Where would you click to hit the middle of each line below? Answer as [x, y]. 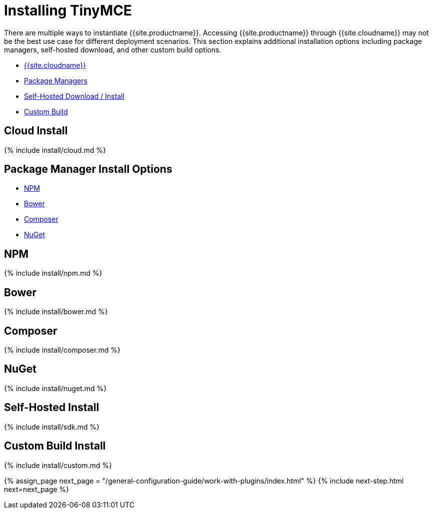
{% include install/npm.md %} [53, 273]
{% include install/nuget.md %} [55, 388]
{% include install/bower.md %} [56, 312]
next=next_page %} [37, 489]
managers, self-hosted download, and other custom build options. [113, 49]
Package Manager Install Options [88, 169]
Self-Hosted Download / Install [74, 96]
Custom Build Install [55, 446]
